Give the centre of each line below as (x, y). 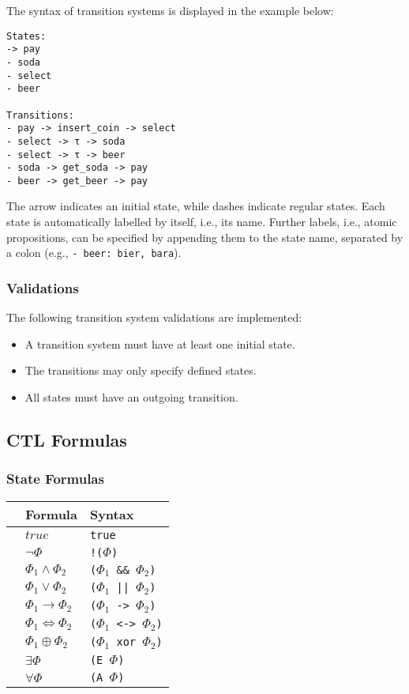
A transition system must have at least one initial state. (160, 343)
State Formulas (55, 479)
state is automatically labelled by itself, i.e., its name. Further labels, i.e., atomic (202, 222)
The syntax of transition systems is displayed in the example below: (170, 10)
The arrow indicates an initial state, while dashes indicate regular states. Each (196, 206)
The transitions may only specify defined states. (141, 370)
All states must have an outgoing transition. (131, 396)
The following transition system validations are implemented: (154, 317)
